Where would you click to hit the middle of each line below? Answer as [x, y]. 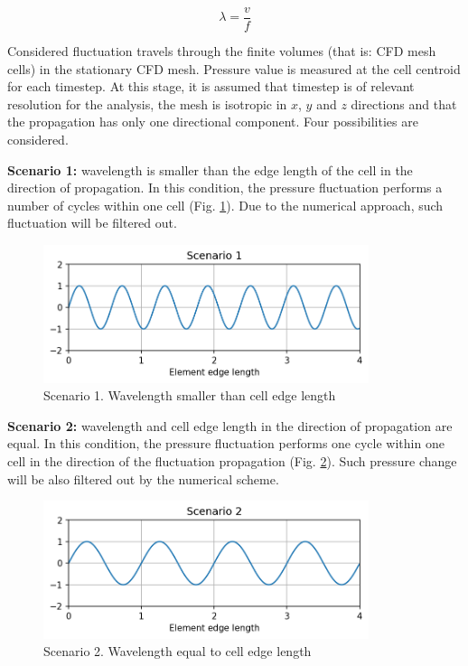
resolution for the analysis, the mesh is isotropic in [147, 103]
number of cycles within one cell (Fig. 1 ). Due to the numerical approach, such [225, 205]
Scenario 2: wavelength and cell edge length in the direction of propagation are [230, 425]
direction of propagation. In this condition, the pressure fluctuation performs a [225, 188]
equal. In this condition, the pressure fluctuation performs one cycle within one [226, 443]
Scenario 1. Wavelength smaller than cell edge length [190, 395]
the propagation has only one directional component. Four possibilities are [213, 122]
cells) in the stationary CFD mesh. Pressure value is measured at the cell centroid [234, 68]
